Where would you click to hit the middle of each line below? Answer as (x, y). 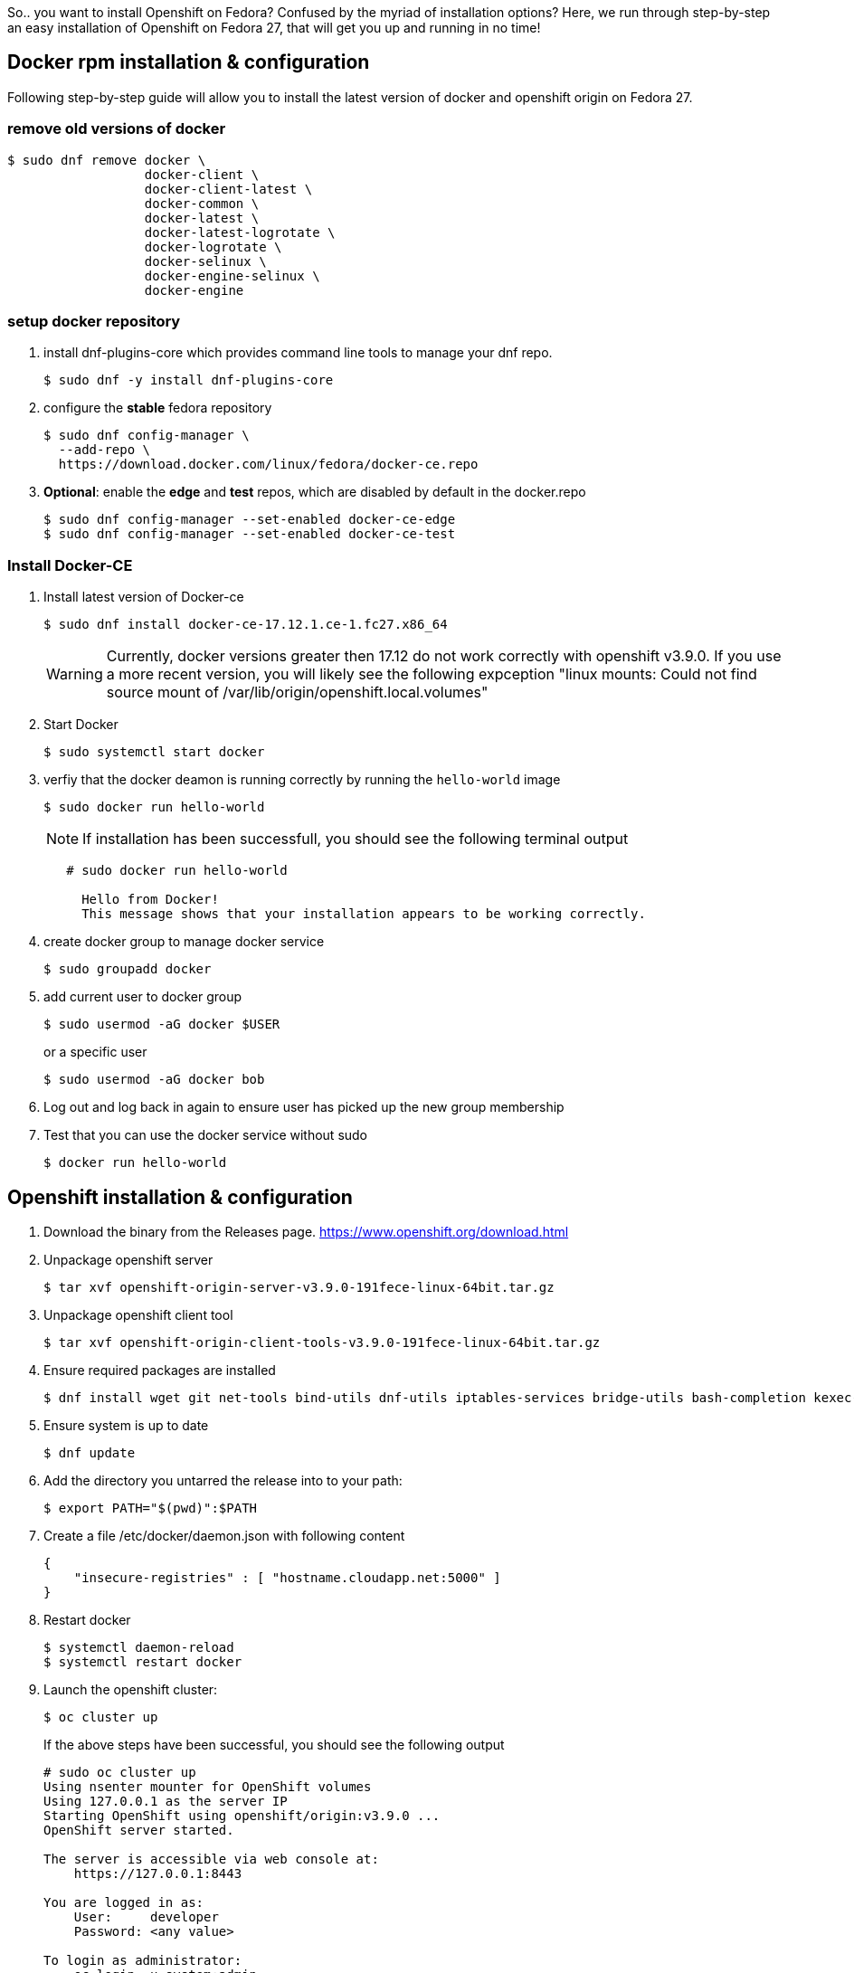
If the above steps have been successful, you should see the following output (274, 1744)
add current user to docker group (143, 997)
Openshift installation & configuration (180, 1197)
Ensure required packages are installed (160, 1370)
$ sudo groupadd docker (128, 969)
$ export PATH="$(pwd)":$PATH (151, 1508)
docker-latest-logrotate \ (240, 232)
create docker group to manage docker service (184, 942)
